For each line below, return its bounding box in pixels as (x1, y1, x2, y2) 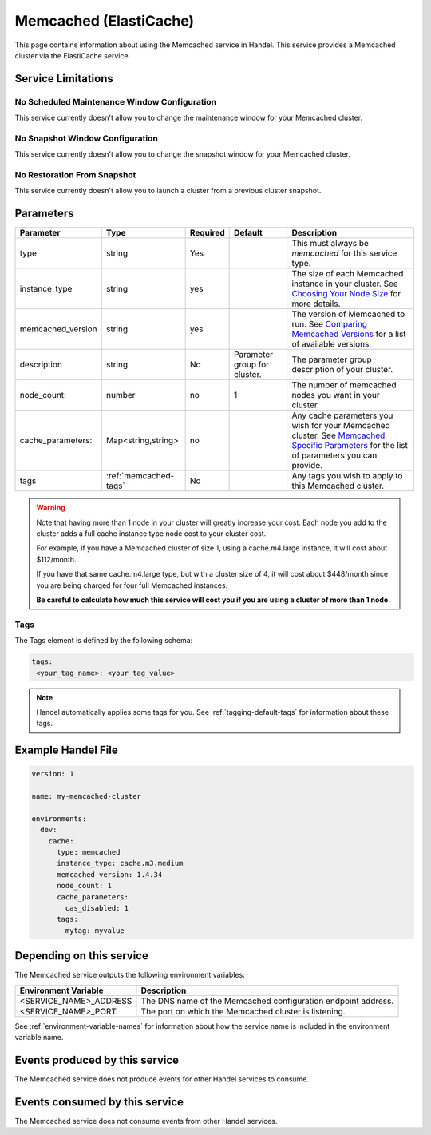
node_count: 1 (57, 881, 112, 891)
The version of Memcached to (291, 308, 405, 319)
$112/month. (36, 554, 77, 564)
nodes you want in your (291, 390, 381, 401)
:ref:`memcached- (106, 470, 175, 482)
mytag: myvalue (65, 926, 125, 935)
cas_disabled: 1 (65, 903, 129, 912)
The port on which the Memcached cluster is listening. (140, 1006, 346, 1017)
